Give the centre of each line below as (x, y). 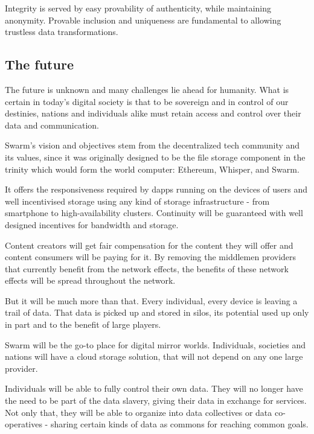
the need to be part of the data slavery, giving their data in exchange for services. (156, 400)
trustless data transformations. (62, 32)
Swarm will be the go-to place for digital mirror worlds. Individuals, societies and (155, 344)
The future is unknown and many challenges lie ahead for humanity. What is (147, 89)
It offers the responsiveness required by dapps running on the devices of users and (156, 189)
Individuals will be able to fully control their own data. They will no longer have (154, 388)
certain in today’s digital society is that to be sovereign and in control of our (147, 101)
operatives (24, 424)
